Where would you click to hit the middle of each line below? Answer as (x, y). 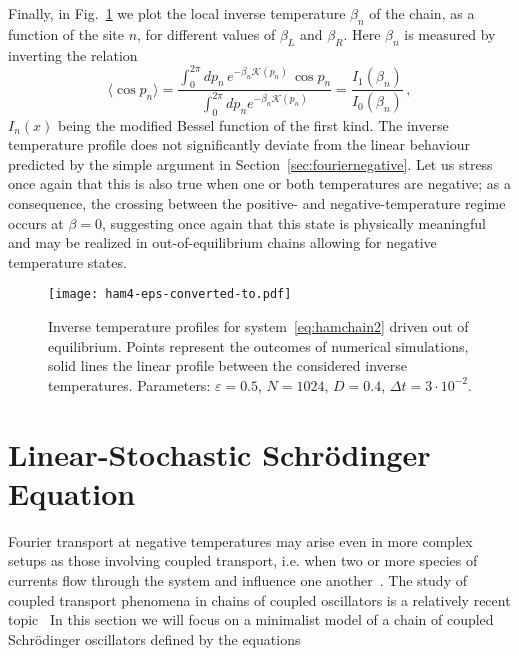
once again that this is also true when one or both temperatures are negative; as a (259, 183)
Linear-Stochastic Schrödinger (219, 453)
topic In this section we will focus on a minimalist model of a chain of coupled (251, 619)
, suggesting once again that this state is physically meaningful (293, 222)
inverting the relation (73, 54)
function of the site (66, 33)
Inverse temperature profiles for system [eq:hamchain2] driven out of (258, 326)
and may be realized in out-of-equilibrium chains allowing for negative (222, 242)
